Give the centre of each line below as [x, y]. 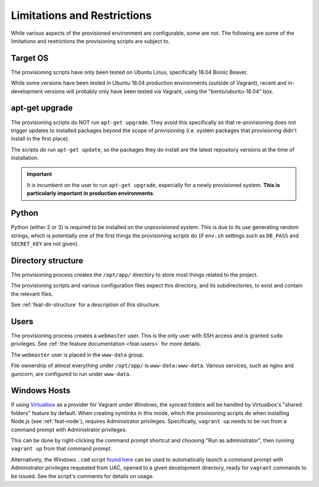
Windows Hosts [41, 390]
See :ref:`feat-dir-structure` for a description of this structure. [86, 305]
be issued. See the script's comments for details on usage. [82, 476]
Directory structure [47, 261]
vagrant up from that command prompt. [61, 449]
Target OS [30, 58]
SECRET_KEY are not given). [45, 243]
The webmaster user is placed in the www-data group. [78, 355]
